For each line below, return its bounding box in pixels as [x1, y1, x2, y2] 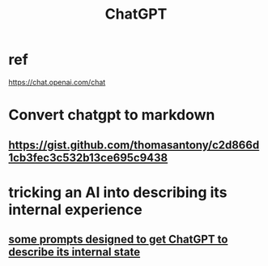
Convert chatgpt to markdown [8, 106, 215, 124]
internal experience [8, 200, 143, 219]
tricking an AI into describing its [8, 183, 228, 201]
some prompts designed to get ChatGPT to [8, 233, 228, 247]
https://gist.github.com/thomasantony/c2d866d [8, 138, 260, 152]
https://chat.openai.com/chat [8, 77, 106, 87]
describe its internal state [8, 245, 141, 260]
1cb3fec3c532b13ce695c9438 [8, 151, 168, 165]
